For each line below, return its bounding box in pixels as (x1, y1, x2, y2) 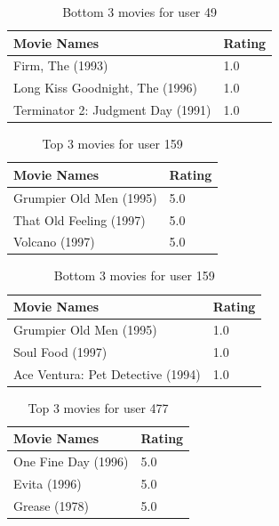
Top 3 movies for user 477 (28, 398, 169, 417)
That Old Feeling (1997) (13, 210, 146, 229)
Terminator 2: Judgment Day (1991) (13, 101, 211, 119)
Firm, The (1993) (13, 56, 108, 75)
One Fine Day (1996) (13, 452, 129, 471)
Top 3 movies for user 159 (42, 134, 183, 153)
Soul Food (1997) (13, 342, 108, 360)
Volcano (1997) (13, 232, 95, 251)
